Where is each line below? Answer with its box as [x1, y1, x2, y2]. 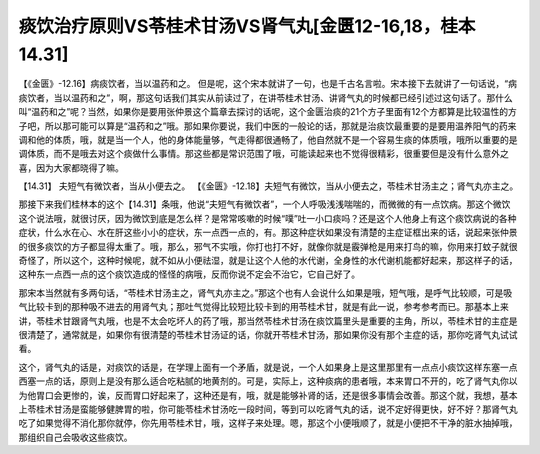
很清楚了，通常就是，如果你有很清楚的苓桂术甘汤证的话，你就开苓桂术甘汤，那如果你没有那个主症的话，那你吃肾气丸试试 [18, 328, 518, 340]
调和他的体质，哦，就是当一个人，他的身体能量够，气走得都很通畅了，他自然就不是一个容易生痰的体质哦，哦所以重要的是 [18, 133, 518, 145]
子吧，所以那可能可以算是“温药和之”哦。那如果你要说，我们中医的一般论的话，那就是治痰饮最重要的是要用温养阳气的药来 [18, 120, 517, 132]
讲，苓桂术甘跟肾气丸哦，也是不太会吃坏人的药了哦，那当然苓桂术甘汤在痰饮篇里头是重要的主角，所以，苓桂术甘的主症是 [18, 315, 518, 327]
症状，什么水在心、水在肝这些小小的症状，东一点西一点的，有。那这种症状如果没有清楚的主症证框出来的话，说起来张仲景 [18, 226, 518, 239]
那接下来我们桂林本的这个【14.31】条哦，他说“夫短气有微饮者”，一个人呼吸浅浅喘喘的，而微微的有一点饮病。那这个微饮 [18, 198, 511, 210]
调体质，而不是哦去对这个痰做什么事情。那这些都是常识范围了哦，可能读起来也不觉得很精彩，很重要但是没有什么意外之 [18, 148, 509, 160]
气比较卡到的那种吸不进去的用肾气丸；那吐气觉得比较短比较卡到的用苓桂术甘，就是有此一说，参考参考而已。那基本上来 [18, 301, 509, 313]
